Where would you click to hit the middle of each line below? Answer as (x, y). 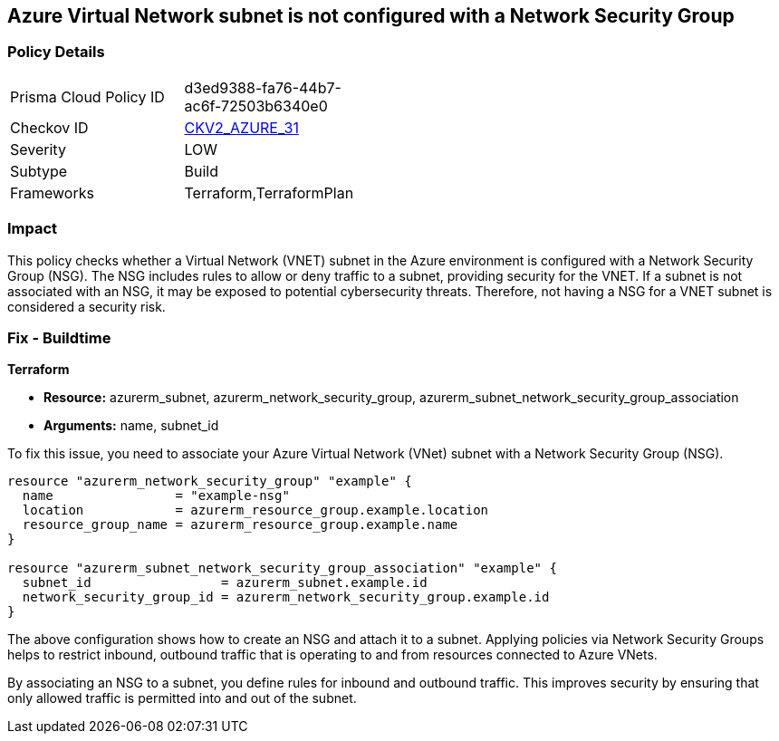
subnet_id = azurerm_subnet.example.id (225, 583)
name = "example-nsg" (156, 496)
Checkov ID (49, 127)
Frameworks (52, 192)
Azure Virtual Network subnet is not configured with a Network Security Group (371, 16)
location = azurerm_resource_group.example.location (255, 510)
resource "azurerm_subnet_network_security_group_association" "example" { (282, 568)
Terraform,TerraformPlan (269, 192)
